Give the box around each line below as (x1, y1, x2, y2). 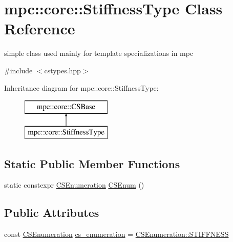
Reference (4, 18, 75, 39)
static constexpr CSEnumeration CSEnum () (4, 179, 144, 190)
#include (4, 65, 33, 75)
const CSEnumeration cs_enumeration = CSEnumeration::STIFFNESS (4, 229, 229, 239)
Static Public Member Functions (4, 155, 180, 171)
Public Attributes (4, 205, 99, 220)
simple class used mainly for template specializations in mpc (4, 48, 194, 58)
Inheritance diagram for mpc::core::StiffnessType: (4, 82, 159, 93)
